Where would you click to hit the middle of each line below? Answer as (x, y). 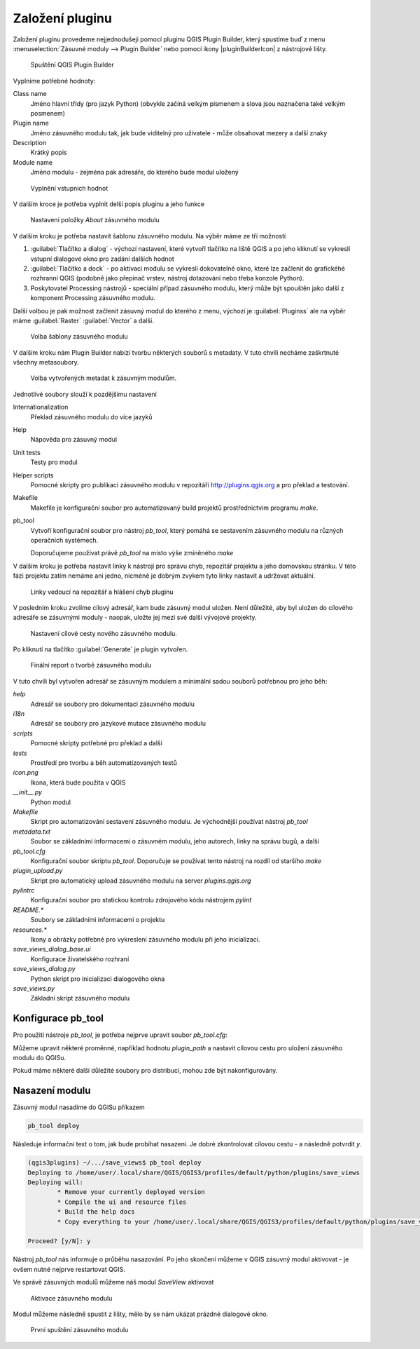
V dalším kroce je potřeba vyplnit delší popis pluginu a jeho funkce (109, 204)
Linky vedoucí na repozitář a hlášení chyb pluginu (102, 592)
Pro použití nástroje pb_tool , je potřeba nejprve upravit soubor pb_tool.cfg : (120, 1035)
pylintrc (24, 890)
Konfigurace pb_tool (58, 1018)
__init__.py (27, 792)
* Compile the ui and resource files (122, 1202)
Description (30, 143)
